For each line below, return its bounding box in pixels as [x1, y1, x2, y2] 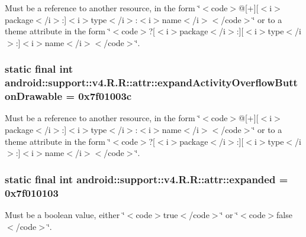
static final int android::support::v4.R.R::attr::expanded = [5, 171, 288, 186]
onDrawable [5, 89, 63, 103]
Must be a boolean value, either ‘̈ [5, 208, 125, 220]
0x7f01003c [78, 89, 132, 103]
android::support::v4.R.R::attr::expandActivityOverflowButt [5, 75, 298, 90]
